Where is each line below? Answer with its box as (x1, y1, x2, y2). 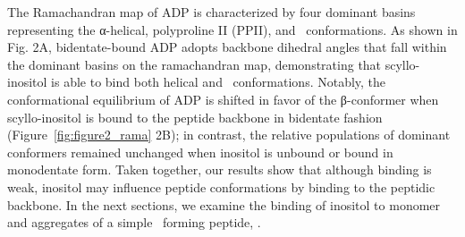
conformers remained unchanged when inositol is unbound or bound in (7, 142, 393, 161)
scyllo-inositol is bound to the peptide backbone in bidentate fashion (7, 107, 383, 126)
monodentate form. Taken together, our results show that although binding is (7, 160, 432, 179)
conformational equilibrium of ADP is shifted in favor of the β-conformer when (7, 89, 439, 108)
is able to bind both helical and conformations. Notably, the (51, 72, 386, 91)
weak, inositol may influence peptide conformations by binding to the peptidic (7, 177, 435, 196)
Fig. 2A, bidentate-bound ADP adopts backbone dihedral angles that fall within (7, 38, 447, 56)
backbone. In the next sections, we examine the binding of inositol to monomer (7, 195, 441, 214)
